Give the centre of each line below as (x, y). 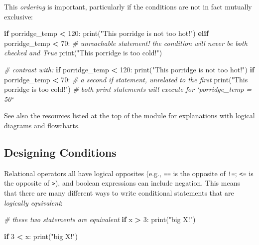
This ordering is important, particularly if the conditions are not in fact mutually (128, 6)
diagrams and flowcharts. (42, 125)
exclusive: (19, 16)
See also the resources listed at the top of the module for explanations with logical (129, 116)
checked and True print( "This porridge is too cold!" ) (83, 53)
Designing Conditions (60, 152)
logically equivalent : (33, 202)
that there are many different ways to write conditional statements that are (119, 193)
